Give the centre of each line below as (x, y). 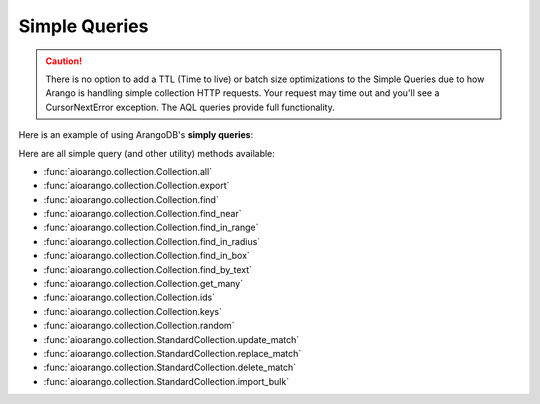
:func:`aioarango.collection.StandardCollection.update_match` (171, 339)
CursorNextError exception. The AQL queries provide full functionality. (190, 107)
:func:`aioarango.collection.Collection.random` (139, 326)
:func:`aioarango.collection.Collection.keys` (133, 311)
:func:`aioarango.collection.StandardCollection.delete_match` (170, 367)
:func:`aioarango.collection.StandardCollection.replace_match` (172, 353)
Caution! (64, 61)
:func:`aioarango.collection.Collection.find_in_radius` (152, 241)
